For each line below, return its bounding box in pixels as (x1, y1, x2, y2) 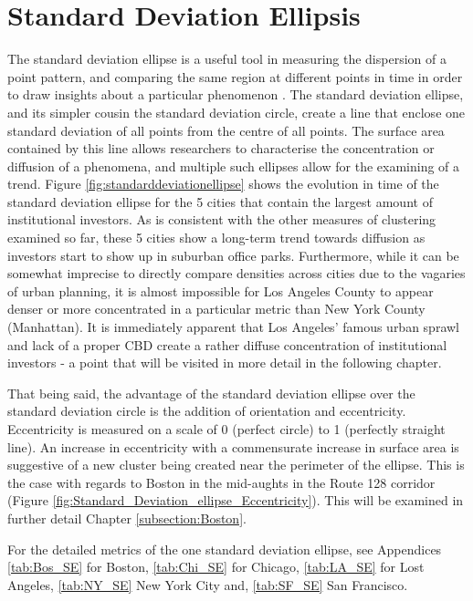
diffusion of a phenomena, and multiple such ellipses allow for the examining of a (7, 156, 460, 175)
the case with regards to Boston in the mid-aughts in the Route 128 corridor (7, 472, 436, 492)
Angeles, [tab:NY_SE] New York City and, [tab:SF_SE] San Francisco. (7, 575, 408, 594)
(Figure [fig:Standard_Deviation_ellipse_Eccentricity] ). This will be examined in (7, 491, 464, 510)
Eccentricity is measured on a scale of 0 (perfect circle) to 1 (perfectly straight (7, 420, 446, 438)
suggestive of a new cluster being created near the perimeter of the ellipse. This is (7, 455, 465, 474)
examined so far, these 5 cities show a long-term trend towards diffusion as (7, 228, 426, 247)
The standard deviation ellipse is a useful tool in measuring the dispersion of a (7, 49, 447, 68)
